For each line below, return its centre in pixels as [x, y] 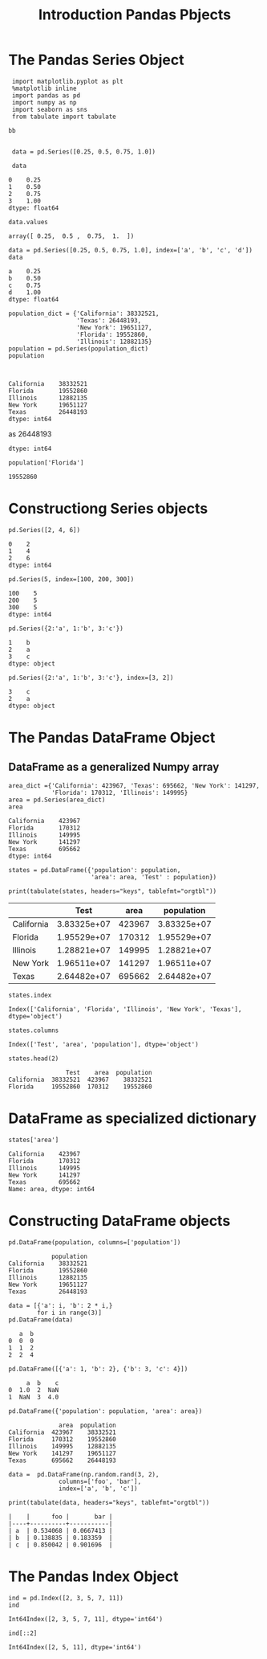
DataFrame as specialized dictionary [132, 1118]
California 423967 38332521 [62, 1432]
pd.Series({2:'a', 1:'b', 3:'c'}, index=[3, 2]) [91, 678]
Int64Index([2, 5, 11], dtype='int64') [75, 1647]
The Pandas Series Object [96, 60]
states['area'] [34, 1140]
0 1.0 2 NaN [34, 1390]
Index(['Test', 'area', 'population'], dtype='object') [103, 1044]
